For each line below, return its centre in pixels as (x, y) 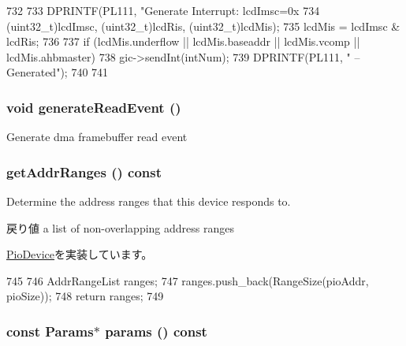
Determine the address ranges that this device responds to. (149, 201)
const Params (50, 331)
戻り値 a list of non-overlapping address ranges (120, 227)
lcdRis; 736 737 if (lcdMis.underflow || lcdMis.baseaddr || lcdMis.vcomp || (183, 41)
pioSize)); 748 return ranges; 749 (85, 296)
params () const (156, 331)
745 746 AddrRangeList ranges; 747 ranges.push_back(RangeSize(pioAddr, (188, 280)
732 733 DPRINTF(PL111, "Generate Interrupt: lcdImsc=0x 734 (163, 10)
